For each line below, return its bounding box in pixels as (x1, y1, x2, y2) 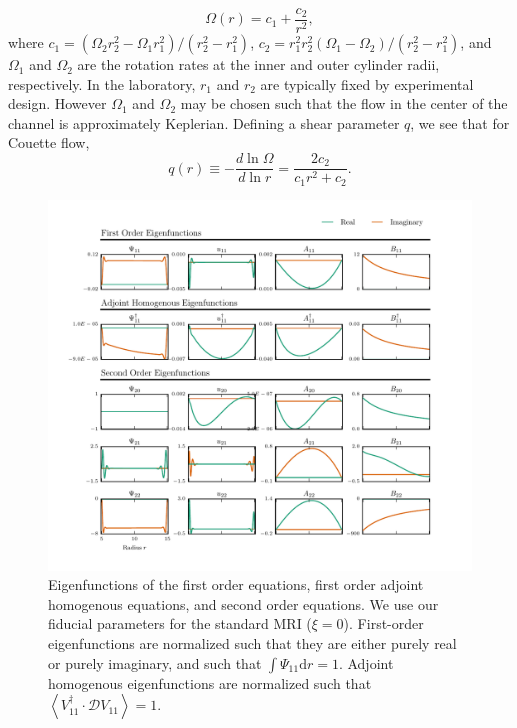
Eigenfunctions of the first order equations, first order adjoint (48, 574, 424, 595)
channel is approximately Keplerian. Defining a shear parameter (8, 112, 400, 133)
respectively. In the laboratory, (8, 73, 196, 94)
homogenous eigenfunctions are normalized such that (48, 672, 372, 693)
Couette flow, (8, 132, 90, 153)
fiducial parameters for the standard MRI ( (48, 613, 312, 634)
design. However (8, 93, 107, 114)
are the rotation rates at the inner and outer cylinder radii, (77, 54, 440, 75)
